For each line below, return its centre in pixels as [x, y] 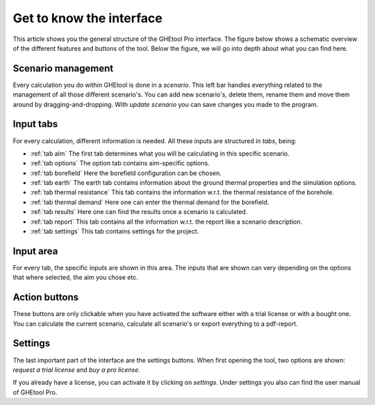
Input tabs [35, 124]
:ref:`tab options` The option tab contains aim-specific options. [120, 163]
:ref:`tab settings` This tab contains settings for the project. [115, 231]
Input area [35, 251]
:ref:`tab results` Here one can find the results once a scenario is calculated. [139, 212]
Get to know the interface [87, 18]
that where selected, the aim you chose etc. [75, 277]
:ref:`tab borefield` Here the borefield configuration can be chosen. [126, 173]
